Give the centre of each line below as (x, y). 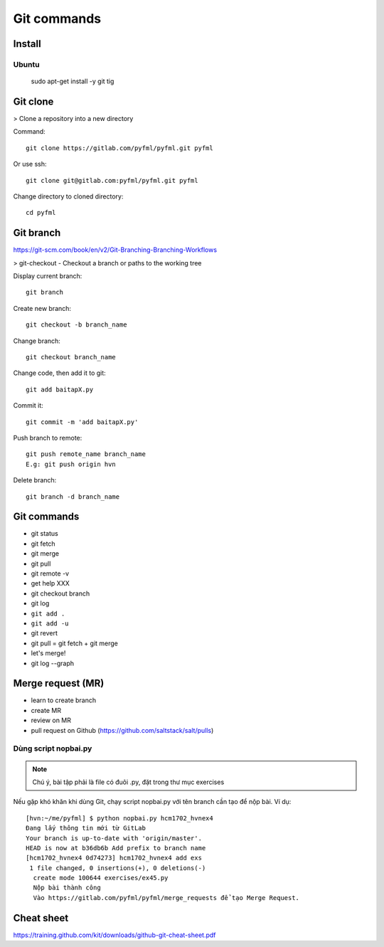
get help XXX (50, 583)
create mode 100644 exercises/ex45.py (101, 878)
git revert (44, 633)
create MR (46, 710)
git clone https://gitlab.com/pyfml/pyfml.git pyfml (119, 148)
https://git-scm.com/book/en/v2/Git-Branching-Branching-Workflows (115, 250)
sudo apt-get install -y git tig (73, 81)
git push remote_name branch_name (86, 454)
